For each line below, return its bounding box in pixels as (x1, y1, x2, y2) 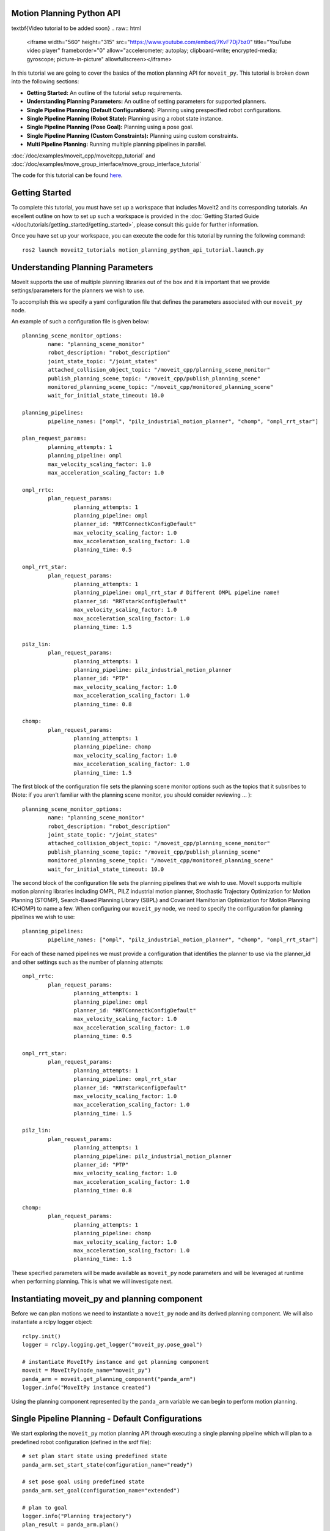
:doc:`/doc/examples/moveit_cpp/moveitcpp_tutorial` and (11, 152, 155, 159)
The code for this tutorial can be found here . (11, 171, 123, 179)
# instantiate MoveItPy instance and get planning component (22, 1358, 209, 1365)
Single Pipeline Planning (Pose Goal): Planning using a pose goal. (26, 123, 194, 131)
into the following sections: (11, 78, 79, 85)
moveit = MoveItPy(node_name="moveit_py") (22, 1367, 152, 1374)
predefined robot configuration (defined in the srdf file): (11, 1438, 152, 1445)
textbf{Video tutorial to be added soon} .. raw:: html (11, 24, 141, 32)
